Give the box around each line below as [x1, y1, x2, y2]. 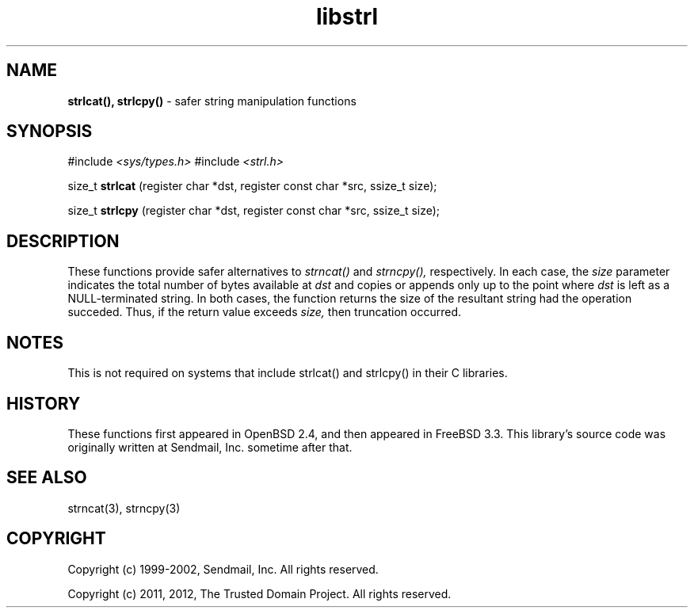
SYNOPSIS [6, 121, 93, 142]
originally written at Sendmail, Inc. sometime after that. [67, 440, 353, 454]
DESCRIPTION [6, 231, 120, 251]
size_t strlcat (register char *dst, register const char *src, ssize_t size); [67, 179, 437, 193]
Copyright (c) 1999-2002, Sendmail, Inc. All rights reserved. [67, 562, 379, 576]
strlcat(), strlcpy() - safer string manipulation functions [67, 93, 357, 108]
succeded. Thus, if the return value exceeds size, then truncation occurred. [67, 305, 462, 319]
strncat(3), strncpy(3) [67, 501, 181, 515]
